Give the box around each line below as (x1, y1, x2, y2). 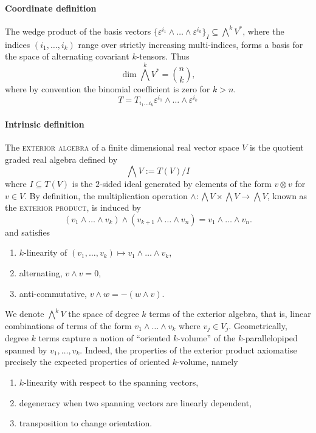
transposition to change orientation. (19, 417, 153, 429)
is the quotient (249, 140, 304, 153)
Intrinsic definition (5, 117, 84, 130)
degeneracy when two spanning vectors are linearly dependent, (19, 396, 252, 409)
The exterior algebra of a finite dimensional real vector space (5, 140, 239, 153)
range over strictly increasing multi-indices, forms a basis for (78, 38, 303, 50)
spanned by (5, 343, 47, 356)
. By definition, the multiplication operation (24, 189, 188, 202)
